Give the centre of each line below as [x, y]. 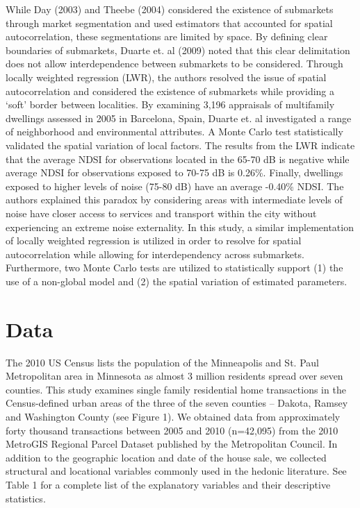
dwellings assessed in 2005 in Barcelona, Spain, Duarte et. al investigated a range [179, 118]
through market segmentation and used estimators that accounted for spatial [169, 23]
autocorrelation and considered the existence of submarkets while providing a [170, 91]
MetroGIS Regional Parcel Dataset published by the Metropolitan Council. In [172, 444]
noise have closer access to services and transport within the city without [161, 213]
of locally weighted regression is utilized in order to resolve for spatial [154, 240]
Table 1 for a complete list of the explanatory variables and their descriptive [168, 484]
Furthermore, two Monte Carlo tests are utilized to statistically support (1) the [174, 268]
